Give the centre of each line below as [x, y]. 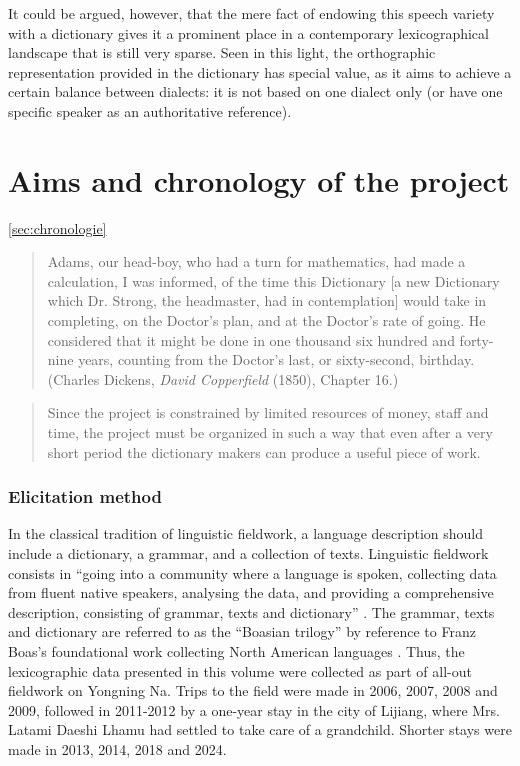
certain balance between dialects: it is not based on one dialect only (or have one [255, 91]
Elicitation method [85, 496]
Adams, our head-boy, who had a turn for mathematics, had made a [256, 261]
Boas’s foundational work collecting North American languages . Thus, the [236, 651]
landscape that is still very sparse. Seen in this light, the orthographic [222, 52]
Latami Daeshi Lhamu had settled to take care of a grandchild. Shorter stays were [260, 729]
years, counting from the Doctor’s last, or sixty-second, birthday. [276, 359]
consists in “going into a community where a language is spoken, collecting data [252, 572]
